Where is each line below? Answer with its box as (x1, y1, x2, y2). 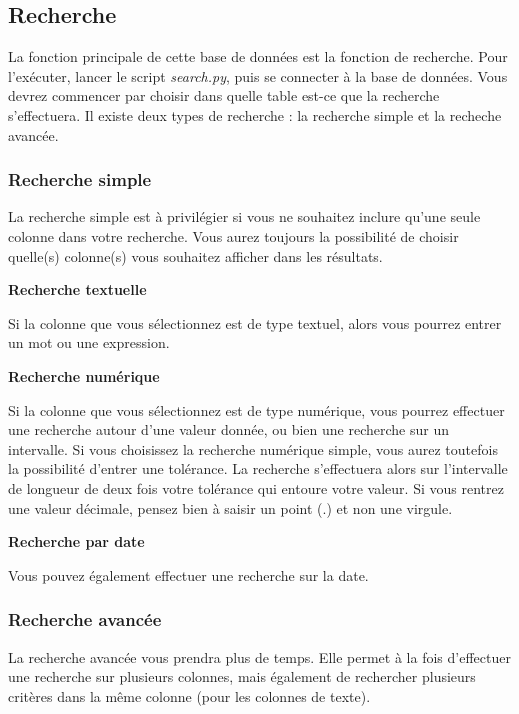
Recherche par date (8, 531, 145, 552)
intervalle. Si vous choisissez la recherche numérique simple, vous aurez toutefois (8, 438, 498, 459)
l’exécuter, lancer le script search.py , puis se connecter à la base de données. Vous (8, 65, 508, 86)
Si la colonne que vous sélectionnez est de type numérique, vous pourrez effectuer (8, 399, 505, 420)
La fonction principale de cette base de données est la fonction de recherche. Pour (8, 46, 508, 67)
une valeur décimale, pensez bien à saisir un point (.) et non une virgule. (8, 497, 453, 518)
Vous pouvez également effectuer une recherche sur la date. (8, 564, 369, 585)
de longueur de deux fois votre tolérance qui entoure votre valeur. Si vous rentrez (8, 477, 504, 498)
